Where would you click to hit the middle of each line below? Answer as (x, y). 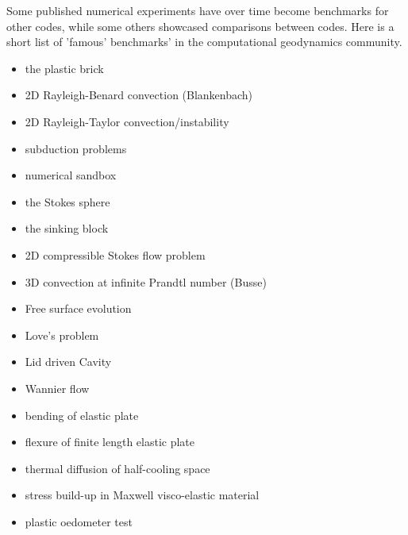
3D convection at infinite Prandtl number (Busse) (146, 281)
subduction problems (76, 148)
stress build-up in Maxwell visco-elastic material (142, 495)
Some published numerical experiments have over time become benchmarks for (198, 10)
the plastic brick (64, 68)
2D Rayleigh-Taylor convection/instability (127, 121)
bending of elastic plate (82, 415)
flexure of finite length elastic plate (110, 442)
